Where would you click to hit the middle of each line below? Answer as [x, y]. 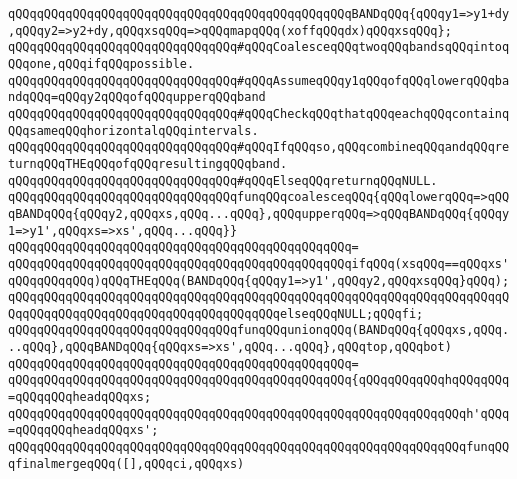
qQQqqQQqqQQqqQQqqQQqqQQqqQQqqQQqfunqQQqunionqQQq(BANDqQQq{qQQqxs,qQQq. [259, 330]
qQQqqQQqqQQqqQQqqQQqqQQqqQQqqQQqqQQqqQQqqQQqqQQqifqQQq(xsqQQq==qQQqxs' [259, 263]
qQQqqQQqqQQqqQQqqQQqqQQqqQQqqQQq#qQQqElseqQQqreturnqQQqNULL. [223, 180]
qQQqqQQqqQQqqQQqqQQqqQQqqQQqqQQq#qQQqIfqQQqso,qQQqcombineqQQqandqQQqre [259, 147]
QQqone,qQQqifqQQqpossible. [101, 63]
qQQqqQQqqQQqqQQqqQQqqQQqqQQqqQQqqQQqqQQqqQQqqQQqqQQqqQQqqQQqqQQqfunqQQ [259, 447]
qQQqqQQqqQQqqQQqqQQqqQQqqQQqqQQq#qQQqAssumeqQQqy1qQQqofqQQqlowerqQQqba [259, 80]
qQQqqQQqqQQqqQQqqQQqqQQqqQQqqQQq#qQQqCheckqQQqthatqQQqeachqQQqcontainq [259, 113]
